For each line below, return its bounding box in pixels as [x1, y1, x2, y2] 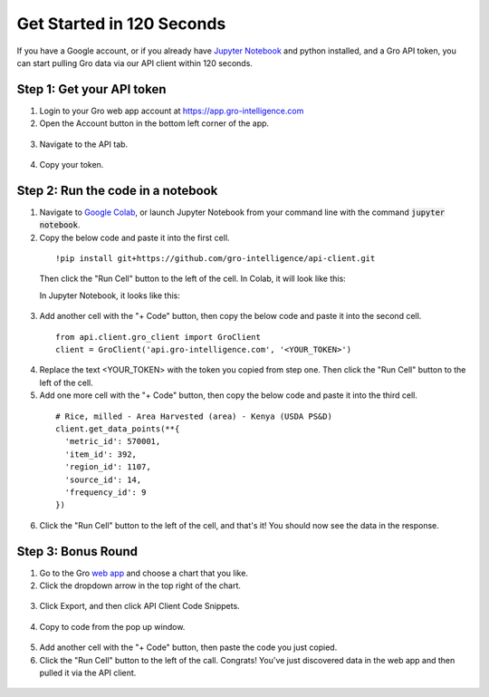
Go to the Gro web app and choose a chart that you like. [39, 567, 249, 578]
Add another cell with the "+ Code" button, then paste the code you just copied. [39, 642, 338, 653]
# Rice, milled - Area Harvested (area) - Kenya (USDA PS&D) [55, 411, 332, 421]
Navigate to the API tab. [39, 139, 129, 150]
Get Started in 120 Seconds [16, 14, 226, 34]
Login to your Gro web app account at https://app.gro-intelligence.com [39, 105, 304, 116]
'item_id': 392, [64, 449, 138, 460]
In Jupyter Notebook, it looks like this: [39, 290, 181, 301]
